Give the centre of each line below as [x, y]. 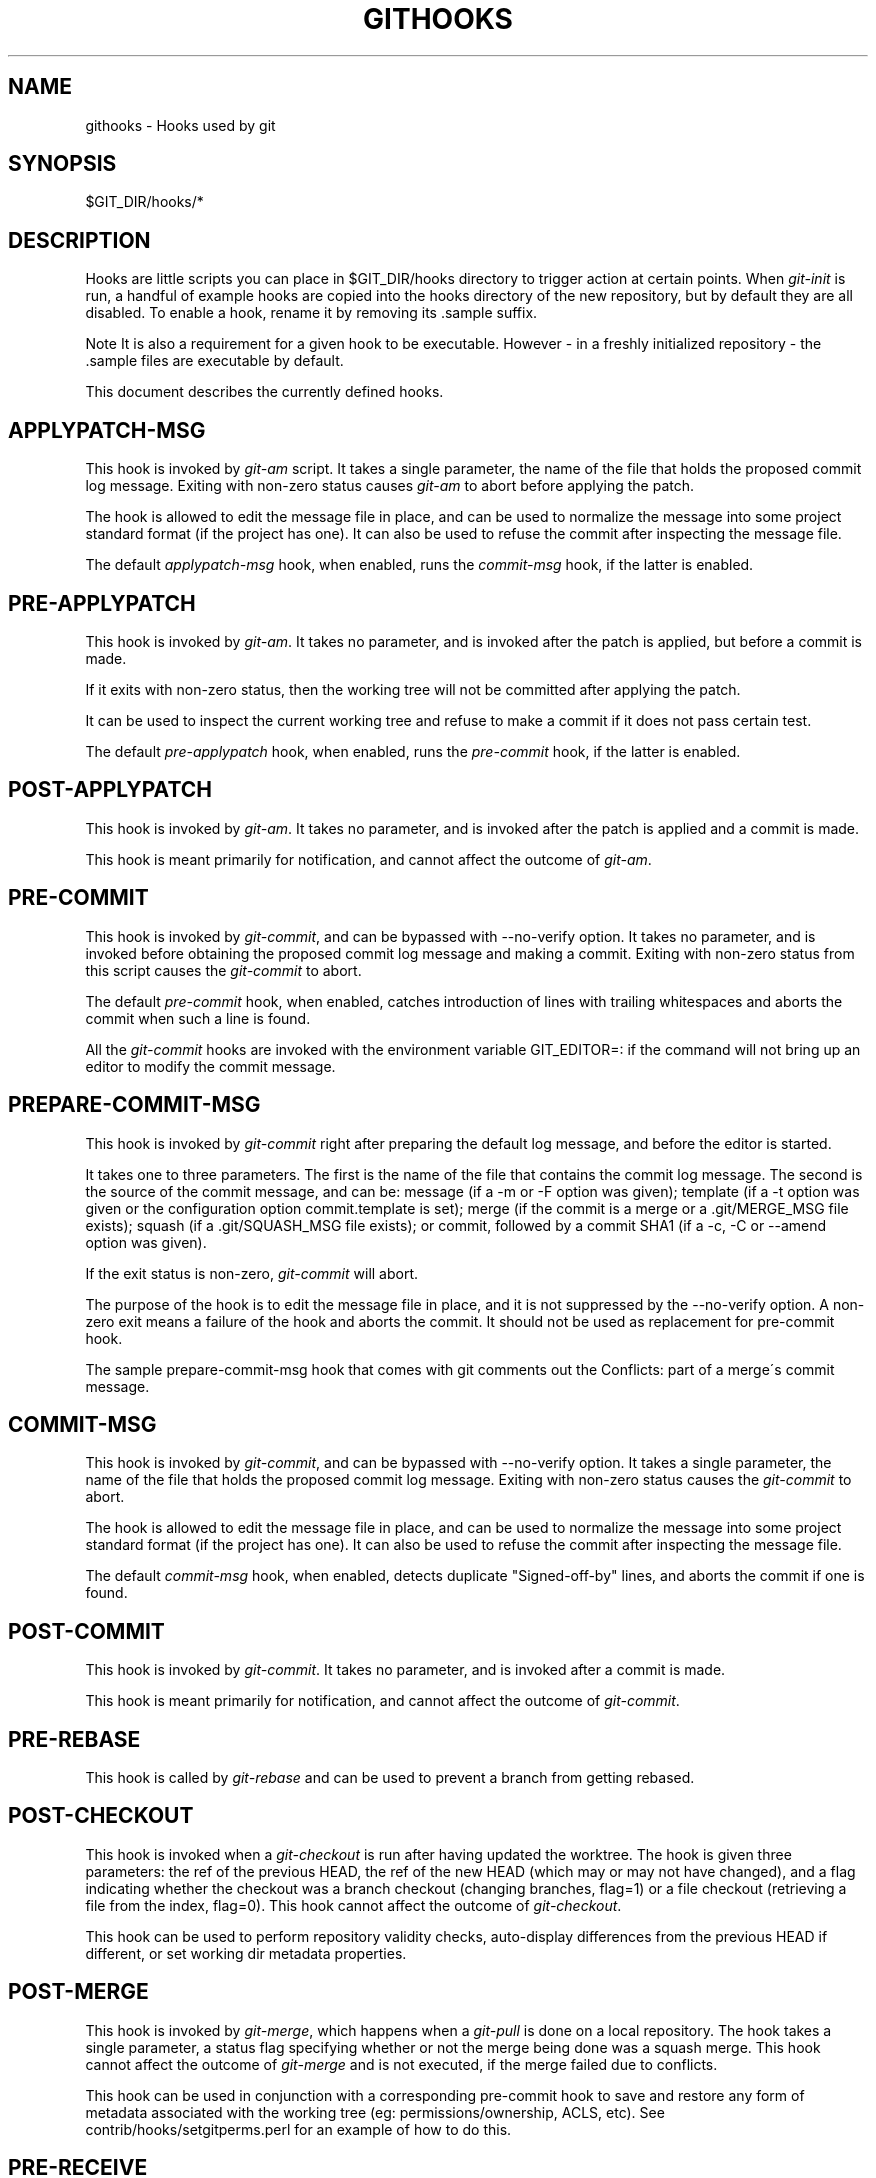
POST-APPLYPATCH [110, 790]
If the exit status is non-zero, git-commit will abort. [252, 1273]
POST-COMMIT [86, 1631]
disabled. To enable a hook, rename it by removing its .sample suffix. [311, 313]
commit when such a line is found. [198, 1018]
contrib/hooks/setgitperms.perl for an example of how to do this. [298, 2129]
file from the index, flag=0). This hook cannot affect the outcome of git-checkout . [353, 1905]
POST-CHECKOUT [101, 1816]
